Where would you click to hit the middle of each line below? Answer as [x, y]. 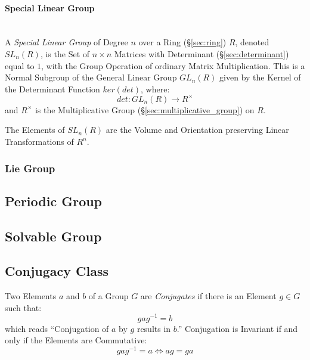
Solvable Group [53, 236]
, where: [155, 89]
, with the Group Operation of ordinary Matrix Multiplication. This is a [173, 65]
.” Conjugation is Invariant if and [237, 328]
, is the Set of [65, 53]
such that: [23, 307]
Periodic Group [54, 201]
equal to [20, 65]
